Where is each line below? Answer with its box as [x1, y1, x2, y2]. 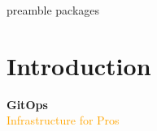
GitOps [7, 95, 48, 112]
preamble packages [7, 2, 100, 18]
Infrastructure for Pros [7, 112, 120, 129]
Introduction [7, 49, 151, 82]
